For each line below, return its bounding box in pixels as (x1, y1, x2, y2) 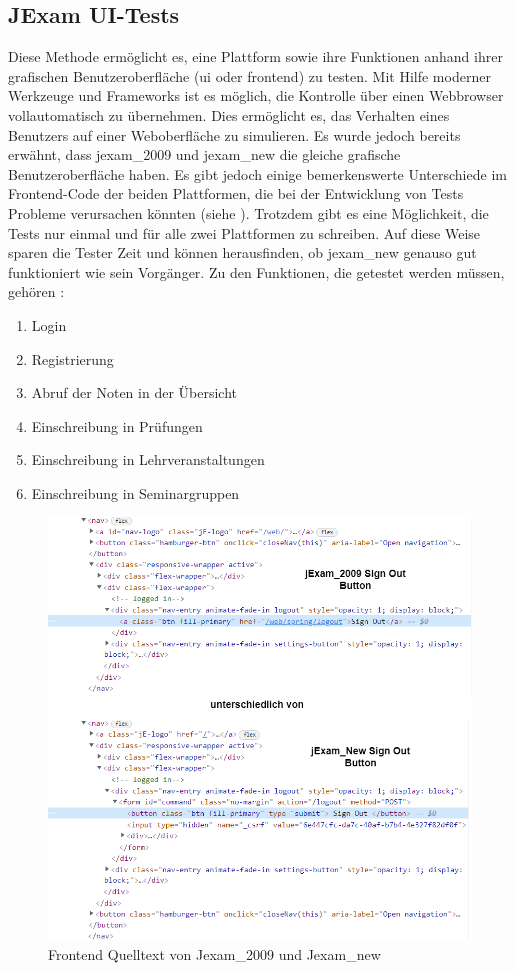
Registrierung (31, 348, 114, 369)
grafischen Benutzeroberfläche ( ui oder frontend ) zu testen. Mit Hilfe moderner (8, 65, 491, 86)
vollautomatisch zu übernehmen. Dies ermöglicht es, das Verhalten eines (8, 104, 450, 125)
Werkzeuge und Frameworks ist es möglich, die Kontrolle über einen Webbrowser (8, 85, 504, 106)
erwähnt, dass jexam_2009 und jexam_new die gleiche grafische (8, 144, 401, 165)
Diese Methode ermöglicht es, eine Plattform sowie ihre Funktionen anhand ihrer (8, 46, 503, 67)
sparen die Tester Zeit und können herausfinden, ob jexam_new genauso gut (8, 242, 477, 263)
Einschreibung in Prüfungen (31, 415, 203, 436)
